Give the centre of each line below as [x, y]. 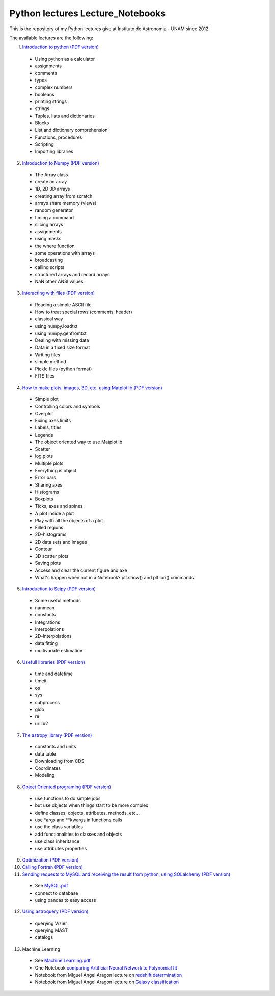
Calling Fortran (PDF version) [53, 867]
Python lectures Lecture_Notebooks [88, 13]
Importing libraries [54, 151]
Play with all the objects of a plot [69, 520]
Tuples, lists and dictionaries [65, 116]
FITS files [45, 376]
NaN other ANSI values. [60, 281]
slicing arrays [49, 225]
